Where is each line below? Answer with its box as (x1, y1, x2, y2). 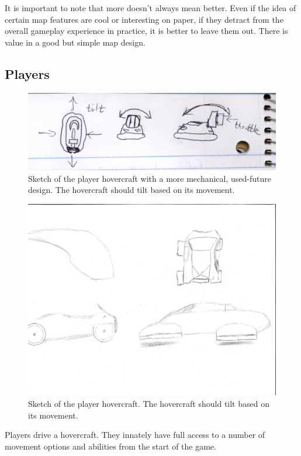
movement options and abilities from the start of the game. (5, 440, 216, 452)
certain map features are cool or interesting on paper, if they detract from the (5, 13, 283, 25)
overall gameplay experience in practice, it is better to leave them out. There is (5, 25, 288, 37)
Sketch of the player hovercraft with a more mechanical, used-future (28, 172, 271, 184)
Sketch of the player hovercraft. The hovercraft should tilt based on (28, 397, 269, 409)
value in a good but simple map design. (5, 36, 146, 48)
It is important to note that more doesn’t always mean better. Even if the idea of (5, 2, 296, 13)
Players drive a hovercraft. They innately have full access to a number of (5, 429, 265, 441)
